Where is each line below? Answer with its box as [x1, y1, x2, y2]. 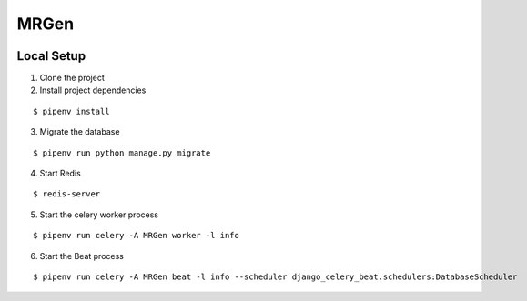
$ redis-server [33, 189, 101, 199]
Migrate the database [39, 126, 120, 137]
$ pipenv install [33, 105, 110, 116]
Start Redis [39, 168, 81, 179]
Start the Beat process [39, 250, 125, 261]
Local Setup [16, 48, 86, 64]
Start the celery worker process [39, 209, 159, 220]
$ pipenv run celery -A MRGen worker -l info [33, 230, 240, 241]
